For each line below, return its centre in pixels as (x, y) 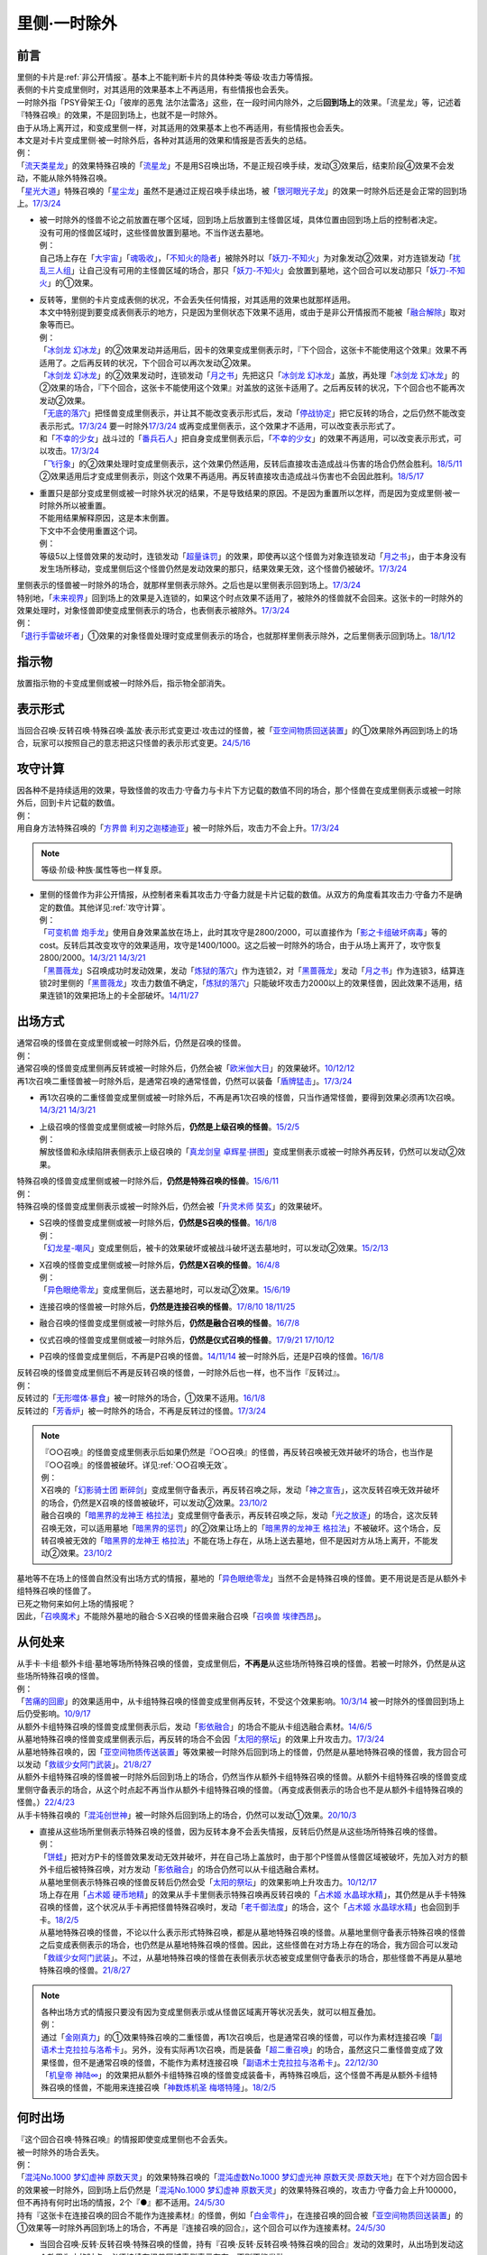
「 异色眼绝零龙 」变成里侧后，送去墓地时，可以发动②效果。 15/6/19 (165, 1290)
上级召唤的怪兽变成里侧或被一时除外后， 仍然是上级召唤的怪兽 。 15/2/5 (169, 1127)
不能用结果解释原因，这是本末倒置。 (106, 518)
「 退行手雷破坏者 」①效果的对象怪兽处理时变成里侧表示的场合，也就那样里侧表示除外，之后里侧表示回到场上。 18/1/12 (236, 635)
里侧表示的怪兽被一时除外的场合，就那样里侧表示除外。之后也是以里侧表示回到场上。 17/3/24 (188, 585)
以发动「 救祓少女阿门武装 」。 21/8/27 (84, 1764)
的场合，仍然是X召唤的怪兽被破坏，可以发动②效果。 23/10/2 (154, 1503)
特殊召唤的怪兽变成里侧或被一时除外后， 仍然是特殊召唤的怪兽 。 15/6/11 (148, 1181)
